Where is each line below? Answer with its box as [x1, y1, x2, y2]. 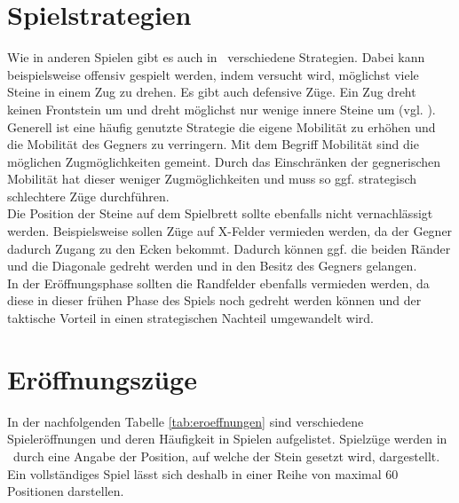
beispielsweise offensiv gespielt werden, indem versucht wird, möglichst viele [7, 65, 419, 83]
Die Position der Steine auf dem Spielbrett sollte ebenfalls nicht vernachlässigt [7, 204, 433, 223]
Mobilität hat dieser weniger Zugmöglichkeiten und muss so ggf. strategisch [7, 169, 417, 188]
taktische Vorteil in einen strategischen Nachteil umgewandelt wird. [7, 309, 374, 327]
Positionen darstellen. [7, 482, 124, 500]
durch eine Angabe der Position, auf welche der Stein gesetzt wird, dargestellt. [12, 446, 440, 465]
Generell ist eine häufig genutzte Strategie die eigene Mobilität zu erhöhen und [7, 117, 436, 136]
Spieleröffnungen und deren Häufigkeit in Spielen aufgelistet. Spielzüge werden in [7, 429, 447, 448]
